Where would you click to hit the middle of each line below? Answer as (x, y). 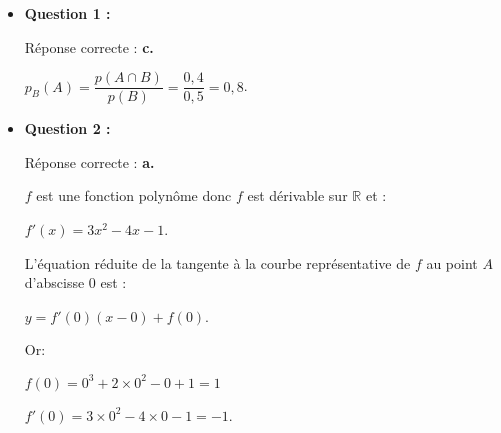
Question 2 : (67, 128)
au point (452, 262)
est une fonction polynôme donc (134, 195)
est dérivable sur (297, 195)
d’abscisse (54, 282)
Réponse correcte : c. (89, 46)
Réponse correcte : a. (89, 161)
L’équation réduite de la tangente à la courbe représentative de (217, 262)
